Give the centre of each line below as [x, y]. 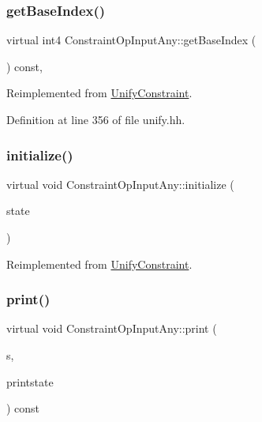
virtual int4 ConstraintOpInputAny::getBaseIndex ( [131, 40]
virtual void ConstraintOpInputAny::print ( [112, 328]
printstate [30, 381]
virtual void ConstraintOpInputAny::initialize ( [120, 184]
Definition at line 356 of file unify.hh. [96, 119]
